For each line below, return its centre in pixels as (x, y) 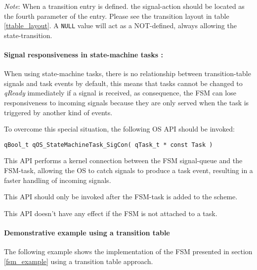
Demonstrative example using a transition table (87, 233)
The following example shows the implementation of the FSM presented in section (128, 251)
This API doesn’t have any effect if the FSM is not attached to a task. (111, 213)
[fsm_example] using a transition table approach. (79, 261)
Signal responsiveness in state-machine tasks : (84, 55)
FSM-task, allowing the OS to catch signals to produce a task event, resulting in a (128, 170)
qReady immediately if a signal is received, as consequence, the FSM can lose (120, 93)
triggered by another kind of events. (58, 112)
